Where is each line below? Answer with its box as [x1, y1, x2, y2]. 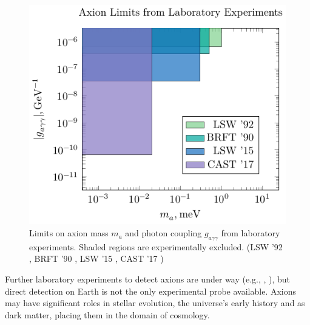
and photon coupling [125, 227, 202, 239]
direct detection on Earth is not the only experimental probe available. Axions [5, 284, 297, 297]
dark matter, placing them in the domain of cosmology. [5, 308, 210, 321]
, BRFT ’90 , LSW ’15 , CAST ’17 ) [29, 252, 164, 265]
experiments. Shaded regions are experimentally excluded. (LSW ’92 [29, 240, 283, 253]
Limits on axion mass [29, 227, 109, 239]
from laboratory [221, 227, 280, 239]
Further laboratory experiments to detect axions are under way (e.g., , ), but [5, 273, 291, 286]
